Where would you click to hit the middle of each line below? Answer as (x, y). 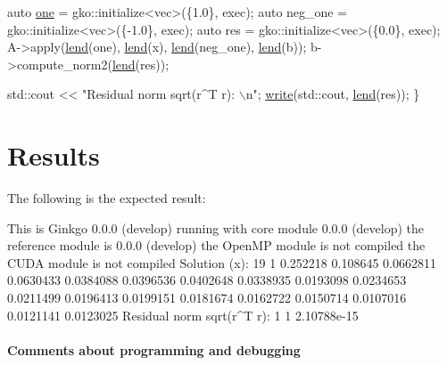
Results (54, 155)
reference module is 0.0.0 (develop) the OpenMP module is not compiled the (216, 245)
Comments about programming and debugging (154, 349)
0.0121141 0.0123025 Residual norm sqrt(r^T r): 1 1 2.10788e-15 (183, 315)
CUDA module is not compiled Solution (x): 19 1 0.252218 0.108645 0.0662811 (222, 262)
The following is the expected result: (107, 198)
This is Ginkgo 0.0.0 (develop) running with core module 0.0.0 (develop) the (216, 227)
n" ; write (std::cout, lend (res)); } (333, 94)
